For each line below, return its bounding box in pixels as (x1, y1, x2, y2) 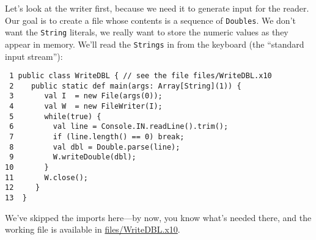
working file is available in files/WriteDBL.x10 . (5, 223, 180, 236)
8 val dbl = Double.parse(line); (9, 142, 180, 151)
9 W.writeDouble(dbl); (9, 153, 136, 162)
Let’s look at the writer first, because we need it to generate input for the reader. (5, 2, 309, 14)
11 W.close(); (5, 173, 89, 182)
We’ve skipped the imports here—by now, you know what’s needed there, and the (5, 211, 312, 224)
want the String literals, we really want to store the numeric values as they (5, 26, 288, 38)
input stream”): (5, 49, 63, 62)
